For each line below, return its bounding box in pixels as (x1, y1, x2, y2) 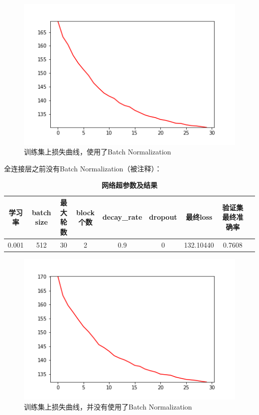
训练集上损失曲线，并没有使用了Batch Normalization (24, 402, 192, 412)
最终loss (185, 212, 213, 222)
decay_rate (102, 212, 142, 222)
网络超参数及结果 (102, 180, 157, 190)
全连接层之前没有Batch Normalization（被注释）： (4, 163, 162, 173)
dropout (149, 212, 177, 222)
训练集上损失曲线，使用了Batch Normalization (24, 146, 171, 157)
